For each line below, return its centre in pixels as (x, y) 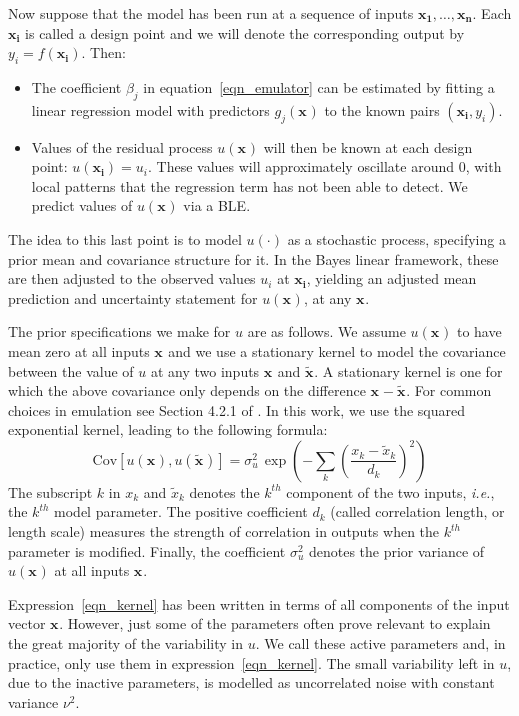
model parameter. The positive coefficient (181, 511)
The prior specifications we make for (119, 331)
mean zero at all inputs (79, 350)
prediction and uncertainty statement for (133, 297)
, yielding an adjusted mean (391, 278)
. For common (449, 390)
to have (479, 331)
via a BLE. (217, 205)
